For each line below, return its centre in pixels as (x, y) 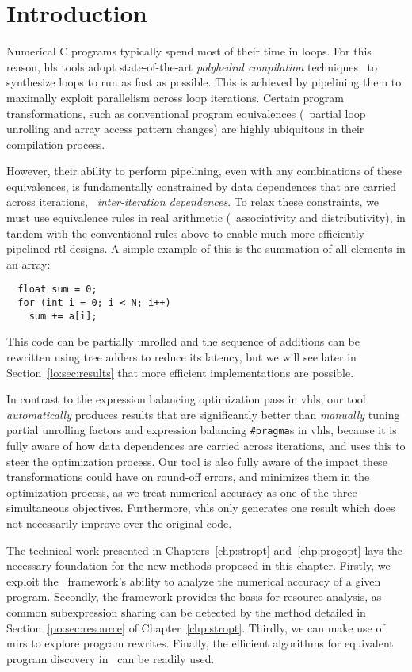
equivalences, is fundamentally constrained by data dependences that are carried (202, 186)
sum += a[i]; (63, 316)
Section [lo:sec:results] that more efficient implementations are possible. (180, 372)
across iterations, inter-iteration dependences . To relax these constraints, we (193, 202)
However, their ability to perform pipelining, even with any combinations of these (204, 171)
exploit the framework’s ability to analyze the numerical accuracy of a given (194, 580)
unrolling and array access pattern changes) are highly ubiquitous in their (185, 129)
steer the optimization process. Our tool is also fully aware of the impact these (197, 461)
